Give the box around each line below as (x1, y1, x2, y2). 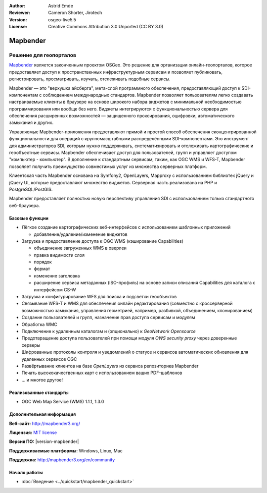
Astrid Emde (48, 3, 74, 8)
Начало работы (9, 470, 43, 476)
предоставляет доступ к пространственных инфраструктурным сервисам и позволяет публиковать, (9, 69, 222, 75)
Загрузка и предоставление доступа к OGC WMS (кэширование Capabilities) (21, 238, 184, 244)
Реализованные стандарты (9, 389, 69, 395)
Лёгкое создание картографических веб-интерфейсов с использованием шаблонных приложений (21, 224, 231, 230)
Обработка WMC (21, 321, 58, 327)
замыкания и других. (9, 119, 54, 126)
